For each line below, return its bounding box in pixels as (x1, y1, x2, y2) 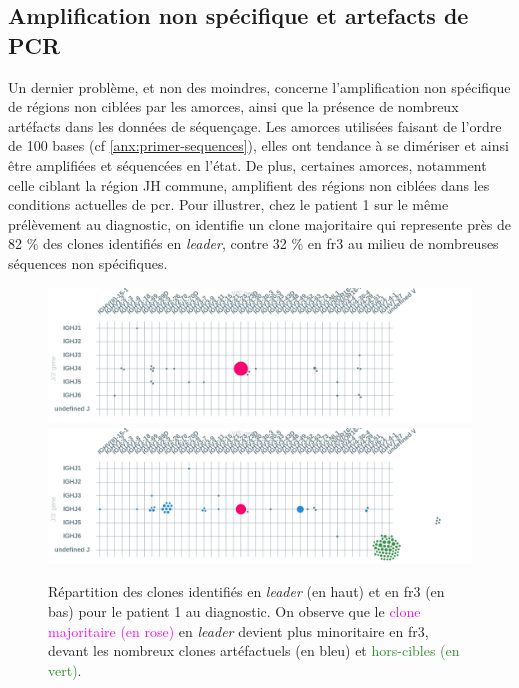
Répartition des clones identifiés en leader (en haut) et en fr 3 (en (48, 581, 445, 602)
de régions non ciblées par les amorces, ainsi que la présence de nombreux (8, 96, 459, 117)
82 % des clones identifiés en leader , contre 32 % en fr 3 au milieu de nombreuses (8, 233, 499, 254)
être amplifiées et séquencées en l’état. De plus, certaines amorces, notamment (8, 154, 487, 175)
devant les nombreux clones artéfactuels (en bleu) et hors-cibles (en (48, 640, 460, 661)
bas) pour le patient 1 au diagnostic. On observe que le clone (48, 600, 421, 621)
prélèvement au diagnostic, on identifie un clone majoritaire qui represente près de (8, 213, 511, 234)
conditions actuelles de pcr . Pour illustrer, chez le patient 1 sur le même (8, 194, 449, 215)
